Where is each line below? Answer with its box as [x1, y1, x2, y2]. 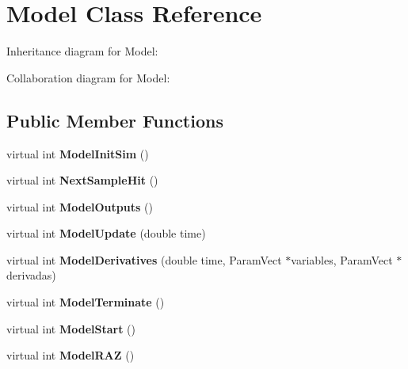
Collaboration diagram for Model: [6, 69, 170, 86]
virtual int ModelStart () [6, 320, 136, 337]
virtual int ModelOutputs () [6, 198, 153, 215]
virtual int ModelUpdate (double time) [6, 225, 206, 242]
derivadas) [6, 267, 56, 283]
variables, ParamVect [291, 251, 393, 268]
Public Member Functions [6, 108, 223, 132]
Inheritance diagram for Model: [6, 43, 158, 59]
